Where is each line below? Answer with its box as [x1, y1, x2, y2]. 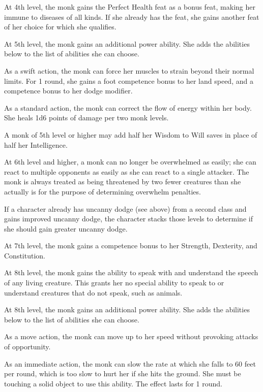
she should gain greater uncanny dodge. [4, 223, 128, 234]
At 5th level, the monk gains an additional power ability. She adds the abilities [4, 38, 250, 49]
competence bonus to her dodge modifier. [4, 85, 133, 96]
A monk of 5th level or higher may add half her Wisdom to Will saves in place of [4, 129, 257, 140]
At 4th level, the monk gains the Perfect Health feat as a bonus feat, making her [4, 2, 255, 12]
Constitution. [4, 250, 45, 260]
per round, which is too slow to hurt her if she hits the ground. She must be [4, 368, 241, 379]
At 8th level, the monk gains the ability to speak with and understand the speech [4, 267, 258, 278]
